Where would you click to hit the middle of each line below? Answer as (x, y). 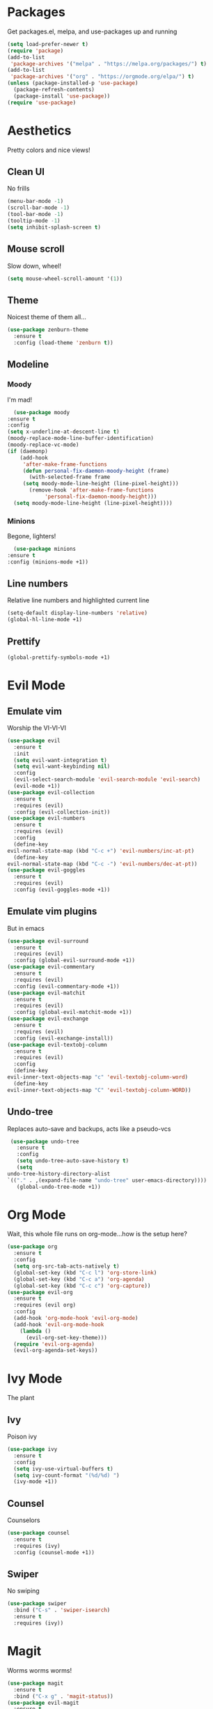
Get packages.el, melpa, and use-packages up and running (92, 31)
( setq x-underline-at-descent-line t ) (63, 432)
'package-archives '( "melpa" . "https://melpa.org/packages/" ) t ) (109, 63)
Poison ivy (22, 1436)
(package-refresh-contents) (54, 90)
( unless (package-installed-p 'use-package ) (73, 83)
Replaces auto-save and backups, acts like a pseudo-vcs (89, 1129)
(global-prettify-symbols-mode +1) (59, 658)
